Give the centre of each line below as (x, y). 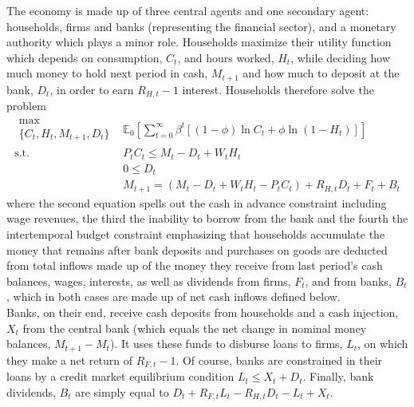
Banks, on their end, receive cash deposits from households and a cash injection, (203, 312)
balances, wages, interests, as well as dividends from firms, (149, 281)
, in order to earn (92, 89)
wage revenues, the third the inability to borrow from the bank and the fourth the (207, 218)
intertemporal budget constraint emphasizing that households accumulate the (196, 234)
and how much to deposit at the (321, 73)
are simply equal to (122, 391)
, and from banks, (348, 281)
